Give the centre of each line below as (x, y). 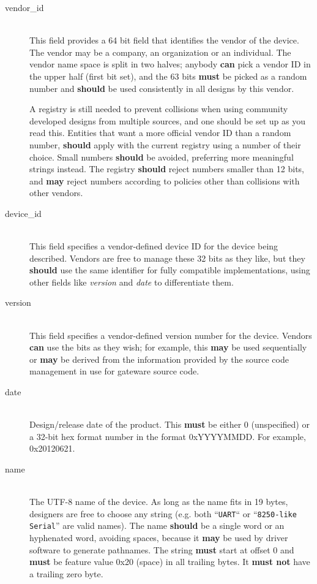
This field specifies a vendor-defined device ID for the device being (154, 246)
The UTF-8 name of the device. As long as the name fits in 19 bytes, (159, 502)
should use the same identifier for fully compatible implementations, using (170, 270)
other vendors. (56, 193)
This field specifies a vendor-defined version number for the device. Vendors (171, 335)
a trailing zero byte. (66, 573)
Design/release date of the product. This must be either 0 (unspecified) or (170, 424)
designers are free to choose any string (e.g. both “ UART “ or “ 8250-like (163, 513)
